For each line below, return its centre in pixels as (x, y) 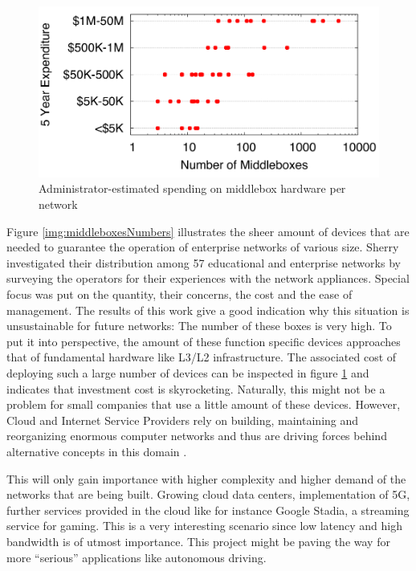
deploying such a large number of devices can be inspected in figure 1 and (188, 373)
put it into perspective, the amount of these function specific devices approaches (204, 341)
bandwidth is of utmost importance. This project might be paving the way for (198, 541)
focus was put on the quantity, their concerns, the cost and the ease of (179, 294)
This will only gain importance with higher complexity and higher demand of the (206, 478)
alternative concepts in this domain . (97, 451)
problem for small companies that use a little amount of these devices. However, (204, 404)
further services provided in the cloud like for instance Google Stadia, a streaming (208, 510)
